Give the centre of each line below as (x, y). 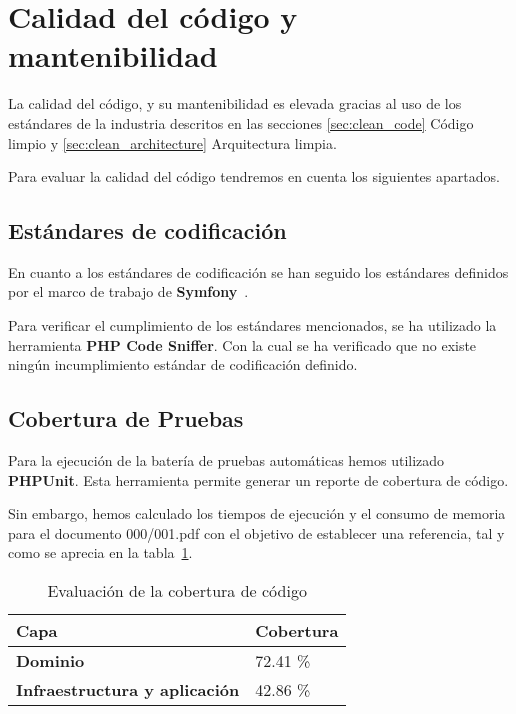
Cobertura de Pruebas (126, 418)
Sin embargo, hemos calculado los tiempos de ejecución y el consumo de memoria (257, 513)
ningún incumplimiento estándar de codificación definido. (183, 364)
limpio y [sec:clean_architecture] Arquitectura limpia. (172, 142)
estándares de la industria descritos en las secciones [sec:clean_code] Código (241, 122)
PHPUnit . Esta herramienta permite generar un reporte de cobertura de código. (258, 479)
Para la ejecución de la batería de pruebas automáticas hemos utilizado (226, 460)
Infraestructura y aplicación (128, 690)
